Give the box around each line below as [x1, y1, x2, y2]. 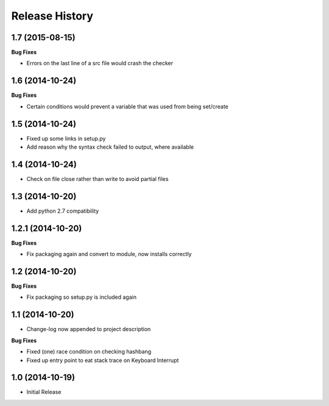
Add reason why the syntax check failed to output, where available [26, 143, 194, 151]
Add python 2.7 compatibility [26, 207, 99, 215]
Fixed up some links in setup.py [26, 135, 106, 142]
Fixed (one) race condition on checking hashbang [26, 348, 152, 355]
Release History [11, 9, 94, 23]
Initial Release [26, 388, 62, 396]
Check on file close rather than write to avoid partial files [26, 175, 169, 182]
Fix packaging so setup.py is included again [26, 293, 137, 301]
